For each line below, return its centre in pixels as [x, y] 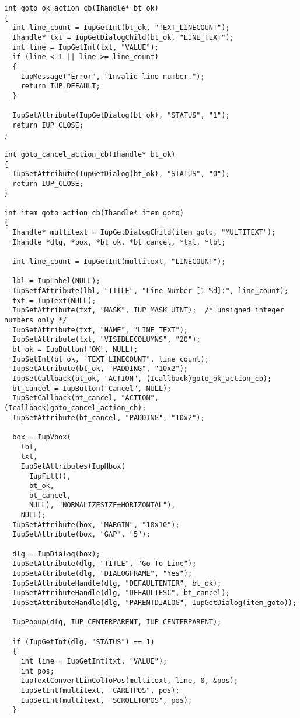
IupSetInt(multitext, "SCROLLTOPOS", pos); [107, 700]
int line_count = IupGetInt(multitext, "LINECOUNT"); [119, 262]
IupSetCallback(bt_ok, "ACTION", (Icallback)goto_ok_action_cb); [142, 378]
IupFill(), [50, 476]
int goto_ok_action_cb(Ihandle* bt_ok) [81, 8]
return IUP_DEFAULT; [60, 86]
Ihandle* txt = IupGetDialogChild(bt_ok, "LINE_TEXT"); [123, 37]
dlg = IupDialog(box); [56, 554]
